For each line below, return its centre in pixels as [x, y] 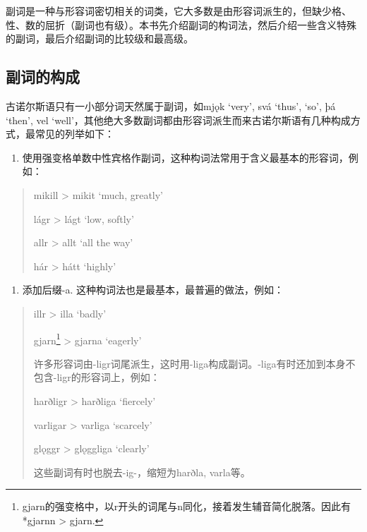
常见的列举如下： [74, 134]
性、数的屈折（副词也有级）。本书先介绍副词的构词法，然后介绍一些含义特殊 [181, 24]
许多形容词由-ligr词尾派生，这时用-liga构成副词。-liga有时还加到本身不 [194, 363]
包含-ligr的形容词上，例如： [97, 377]
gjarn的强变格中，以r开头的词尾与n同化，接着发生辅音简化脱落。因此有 [187, 506]
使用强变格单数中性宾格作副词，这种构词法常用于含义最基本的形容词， [185, 157]
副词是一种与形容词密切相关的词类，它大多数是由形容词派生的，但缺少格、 [179, 11]
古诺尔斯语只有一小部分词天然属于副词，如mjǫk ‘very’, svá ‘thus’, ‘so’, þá [171, 105]
